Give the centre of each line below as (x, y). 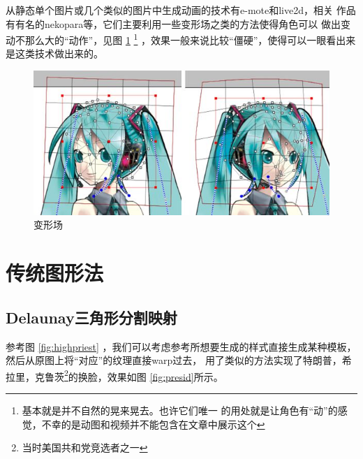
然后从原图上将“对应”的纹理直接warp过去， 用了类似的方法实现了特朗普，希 (179, 360)
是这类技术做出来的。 (54, 53)
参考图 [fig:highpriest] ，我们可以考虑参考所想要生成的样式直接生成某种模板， (181, 346)
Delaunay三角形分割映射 (91, 317)
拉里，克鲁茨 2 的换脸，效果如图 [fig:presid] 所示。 (114, 375)
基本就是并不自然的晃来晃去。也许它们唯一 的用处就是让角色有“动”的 (180, 410)
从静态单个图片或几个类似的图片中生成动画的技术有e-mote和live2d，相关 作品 (181, 10)
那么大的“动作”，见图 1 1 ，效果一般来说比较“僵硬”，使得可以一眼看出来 (190, 39)
